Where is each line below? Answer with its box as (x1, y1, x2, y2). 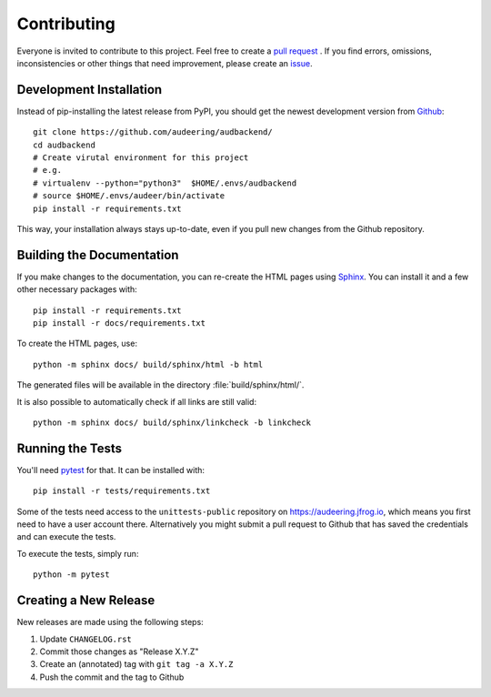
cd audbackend (33, 139, 95, 150)
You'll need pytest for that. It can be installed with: (16, 464, 205, 475)
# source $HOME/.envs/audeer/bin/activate (33, 191, 225, 201)
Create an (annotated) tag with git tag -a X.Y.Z (39, 659, 234, 670)
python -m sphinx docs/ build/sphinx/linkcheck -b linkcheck (33, 418, 311, 428)
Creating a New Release (16, 592, 155, 609)
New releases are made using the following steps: (16, 617, 204, 628)
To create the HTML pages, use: (16, 338, 138, 349)
